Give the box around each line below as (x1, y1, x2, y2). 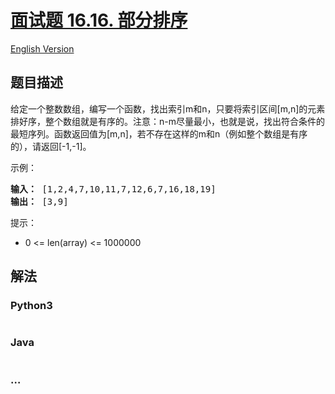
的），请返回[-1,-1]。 (10, 140, 92, 152)
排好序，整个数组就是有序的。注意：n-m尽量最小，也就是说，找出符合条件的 (10, 115, 325, 127)
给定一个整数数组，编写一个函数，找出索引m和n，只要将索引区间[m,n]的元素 (10, 102, 326, 115)
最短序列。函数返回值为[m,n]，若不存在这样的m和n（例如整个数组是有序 (10, 127, 308, 140)
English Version (10, 42, 75, 55)
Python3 (10, 299, 53, 313)
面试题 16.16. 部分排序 (10, 9, 188, 32)
